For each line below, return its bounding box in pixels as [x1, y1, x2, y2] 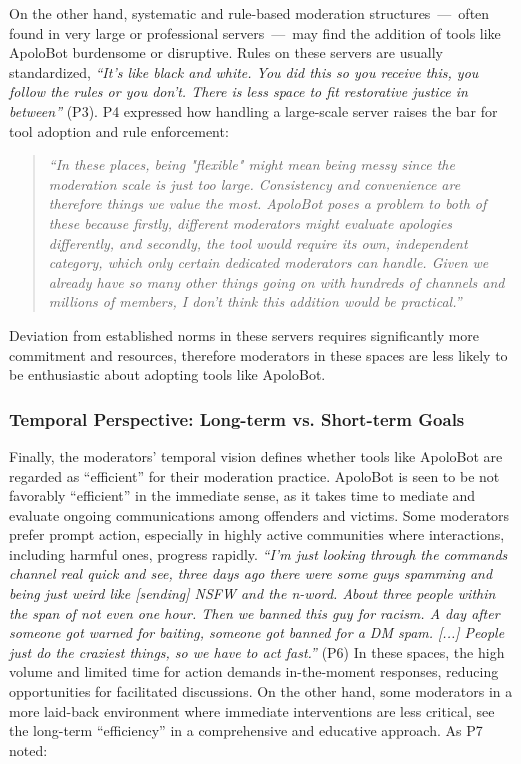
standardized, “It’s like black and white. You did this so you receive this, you [9, 61, 479, 82]
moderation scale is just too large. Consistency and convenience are [48, 173, 461, 194]
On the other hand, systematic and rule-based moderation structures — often [9, 3, 490, 23]
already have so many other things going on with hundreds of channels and [48, 271, 505, 292]
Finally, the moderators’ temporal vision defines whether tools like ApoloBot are [9, 445, 503, 466]
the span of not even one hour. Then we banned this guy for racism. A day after [9, 602, 500, 623]
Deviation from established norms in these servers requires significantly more [9, 324, 480, 345]
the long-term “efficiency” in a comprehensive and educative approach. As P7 [9, 720, 483, 741]
